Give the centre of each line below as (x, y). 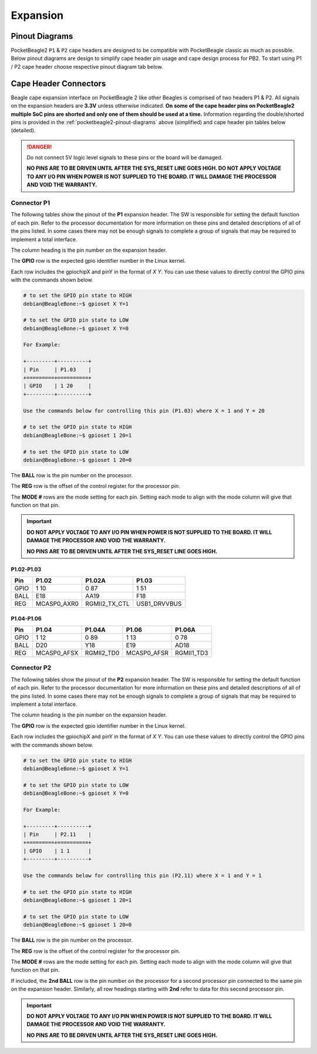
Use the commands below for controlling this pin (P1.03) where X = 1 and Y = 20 (144, 411)
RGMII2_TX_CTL (108, 604)
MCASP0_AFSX (57, 653)
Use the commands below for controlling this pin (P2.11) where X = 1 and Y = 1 (142, 875)
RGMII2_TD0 (102, 653)
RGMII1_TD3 (192, 653)
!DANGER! (39, 146)
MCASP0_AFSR (147, 653)
